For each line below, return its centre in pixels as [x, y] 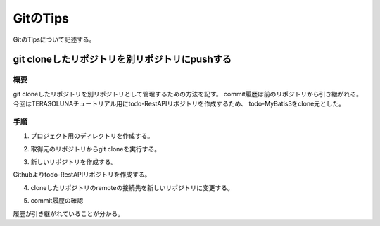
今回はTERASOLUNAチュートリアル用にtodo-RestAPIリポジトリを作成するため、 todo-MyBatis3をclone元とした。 [179, 104]
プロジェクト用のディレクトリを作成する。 [92, 136]
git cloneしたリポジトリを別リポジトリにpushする [122, 59]
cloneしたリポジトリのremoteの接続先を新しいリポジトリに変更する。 [132, 187]
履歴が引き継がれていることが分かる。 [69, 213]
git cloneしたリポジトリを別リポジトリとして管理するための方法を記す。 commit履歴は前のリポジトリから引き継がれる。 [188, 94]
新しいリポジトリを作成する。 [74, 162]
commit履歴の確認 [57, 201]
